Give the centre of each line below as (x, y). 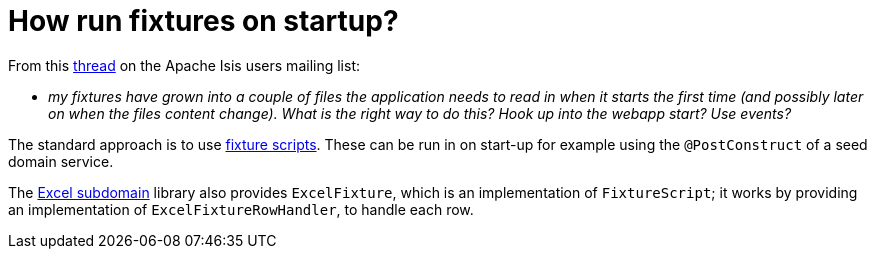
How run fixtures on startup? (203, 21)
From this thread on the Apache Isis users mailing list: (184, 65)
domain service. (61, 161)
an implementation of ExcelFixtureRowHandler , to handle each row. (241, 209)
